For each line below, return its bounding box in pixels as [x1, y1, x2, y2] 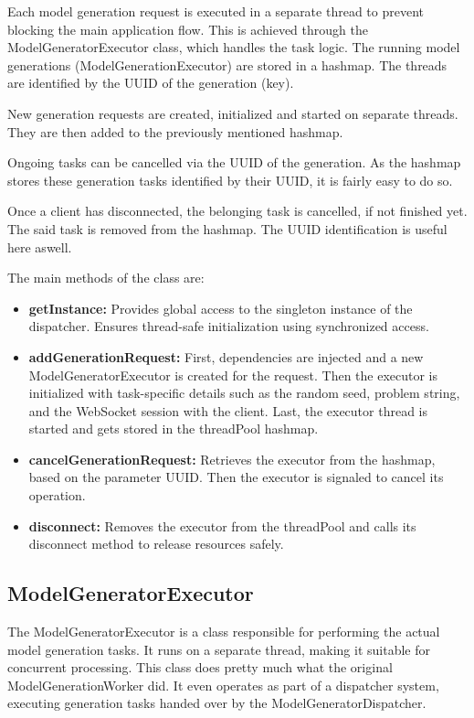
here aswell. [7, 237, 72, 256]
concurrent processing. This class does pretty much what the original [7, 658, 393, 677]
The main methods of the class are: [7, 268, 205, 287]
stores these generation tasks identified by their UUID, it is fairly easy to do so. [7, 170, 453, 189]
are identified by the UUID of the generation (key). [7, 73, 294, 92]
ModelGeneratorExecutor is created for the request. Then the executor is [28, 365, 438, 384]
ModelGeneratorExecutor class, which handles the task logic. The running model [7, 38, 460, 57]
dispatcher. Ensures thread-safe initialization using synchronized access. [28, 316, 429, 336]
